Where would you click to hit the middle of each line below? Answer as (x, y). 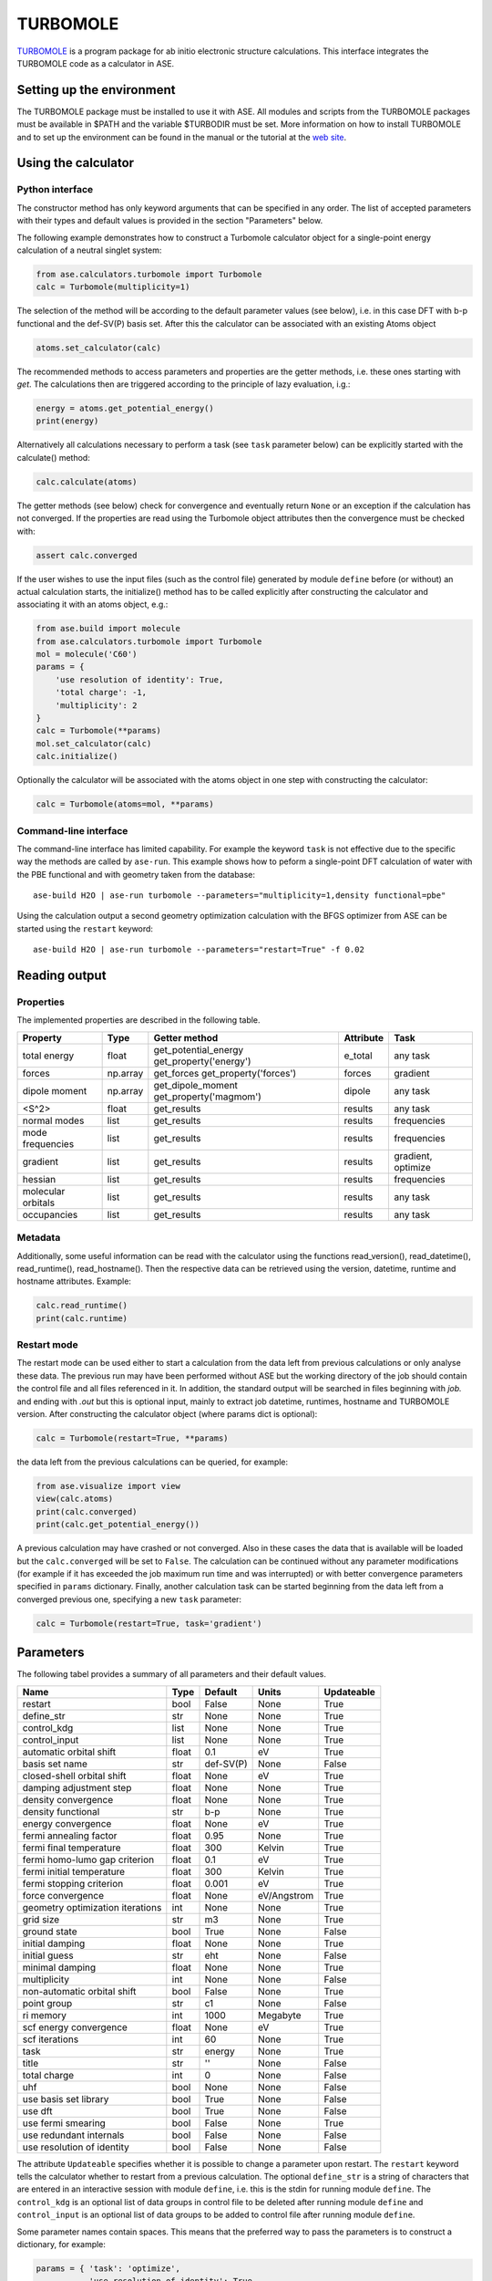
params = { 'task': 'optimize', (108, 2268)
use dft (37, 2110)
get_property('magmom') (207, 1097)
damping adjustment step (77, 1787)
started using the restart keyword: (85, 928)
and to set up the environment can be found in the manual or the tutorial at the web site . (182, 137)
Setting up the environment (96, 90)
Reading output (61, 976)
